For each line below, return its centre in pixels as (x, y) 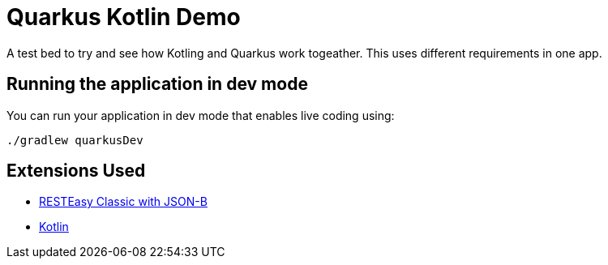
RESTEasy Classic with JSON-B (123, 202)
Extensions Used (76, 171)
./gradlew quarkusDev (75, 140)
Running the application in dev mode (157, 84)
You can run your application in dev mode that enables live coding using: (201, 115)
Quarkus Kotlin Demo (124, 17)
